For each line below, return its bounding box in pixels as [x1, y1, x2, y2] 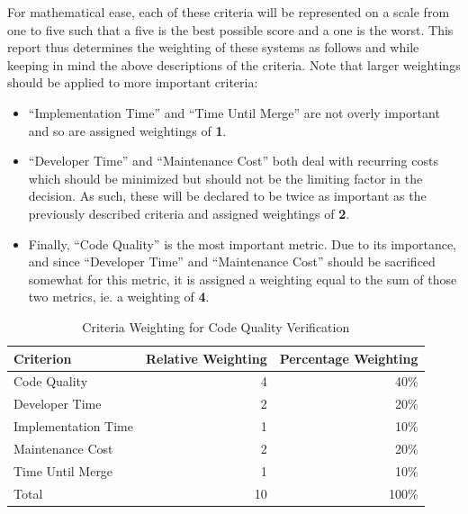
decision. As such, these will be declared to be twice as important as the [28, 186, 427, 205]
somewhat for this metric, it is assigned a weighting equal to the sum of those [28, 269, 457, 288]
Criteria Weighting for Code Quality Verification [82, 317, 350, 336]
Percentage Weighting [279, 348, 418, 367]
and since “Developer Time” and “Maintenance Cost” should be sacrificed [28, 252, 436, 271]
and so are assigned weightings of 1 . [28, 121, 227, 140]
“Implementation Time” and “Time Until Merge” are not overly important [28, 103, 440, 122]
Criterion [13, 348, 72, 367]
